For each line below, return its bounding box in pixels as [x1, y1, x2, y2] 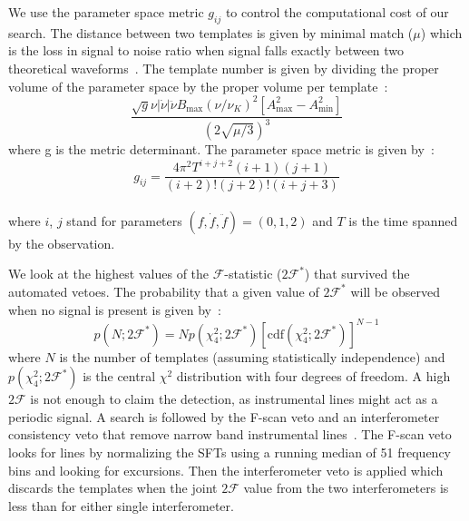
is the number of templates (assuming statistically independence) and [59, 347, 445, 366]
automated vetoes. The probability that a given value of [8, 281, 319, 300]
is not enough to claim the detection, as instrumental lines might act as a [30, 389, 438, 408]
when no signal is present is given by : [8, 300, 221, 319]
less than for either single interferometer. [8, 496, 234, 515]
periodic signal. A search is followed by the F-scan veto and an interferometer [8, 407, 440, 426]
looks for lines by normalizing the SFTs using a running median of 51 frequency [8, 443, 451, 462]
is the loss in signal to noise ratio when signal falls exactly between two [8, 41, 405, 60]
